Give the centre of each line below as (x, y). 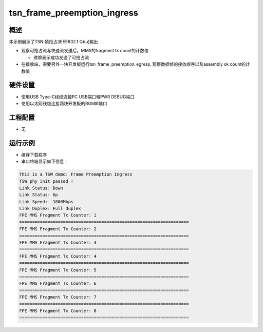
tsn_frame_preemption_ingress (74, 13)
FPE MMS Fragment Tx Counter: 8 (58, 311)
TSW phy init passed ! (46, 181)
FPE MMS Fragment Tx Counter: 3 (58, 243)
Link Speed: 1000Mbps (46, 202)
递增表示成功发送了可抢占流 (61, 57)
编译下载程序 (34, 155)
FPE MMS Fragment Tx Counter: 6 (58, 283)
